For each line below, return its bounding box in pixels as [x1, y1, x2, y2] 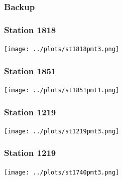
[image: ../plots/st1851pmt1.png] [4, 86, 119, 94]
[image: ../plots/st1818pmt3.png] [4, 46, 119, 53]
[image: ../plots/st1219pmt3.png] [4, 127, 119, 135]
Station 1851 [4, 64, 56, 77]
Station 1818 [4, 23, 56, 36]
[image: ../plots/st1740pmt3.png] [4, 168, 119, 176]
